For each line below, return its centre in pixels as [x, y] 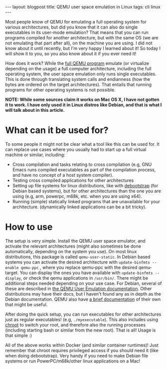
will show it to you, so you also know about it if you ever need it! [71, 54]
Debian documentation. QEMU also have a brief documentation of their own [83, 299]
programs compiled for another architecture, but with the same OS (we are [82, 38]
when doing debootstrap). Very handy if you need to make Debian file [77, 356]
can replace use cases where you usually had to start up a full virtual [76, 149]
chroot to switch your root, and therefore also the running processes [76, 325]
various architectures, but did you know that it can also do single [72, 27]
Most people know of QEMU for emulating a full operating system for [76, 22]
